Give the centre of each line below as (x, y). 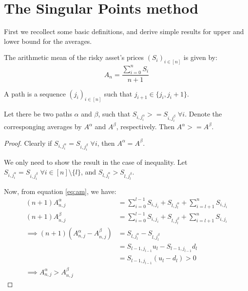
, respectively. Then (145, 126)
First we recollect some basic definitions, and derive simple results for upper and (124, 31)
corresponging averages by (43, 126)
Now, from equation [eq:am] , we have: (60, 191)
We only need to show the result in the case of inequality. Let (96, 162)
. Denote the (203, 114)
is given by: (200, 57)
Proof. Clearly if (28, 143)
